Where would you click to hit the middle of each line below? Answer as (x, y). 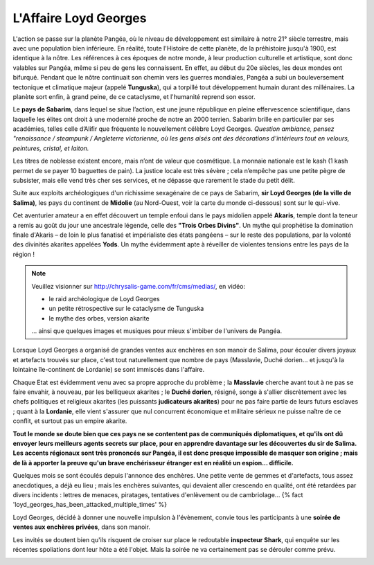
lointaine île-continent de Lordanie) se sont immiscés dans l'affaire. (108, 370)
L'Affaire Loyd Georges (80, 18)
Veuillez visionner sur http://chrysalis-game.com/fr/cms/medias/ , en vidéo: (139, 286)
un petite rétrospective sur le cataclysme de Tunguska (126, 309)
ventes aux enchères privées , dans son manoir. (81, 527)
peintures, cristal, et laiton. (51, 148)
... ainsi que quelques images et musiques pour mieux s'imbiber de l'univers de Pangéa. (157, 331)
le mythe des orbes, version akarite (99, 318)
